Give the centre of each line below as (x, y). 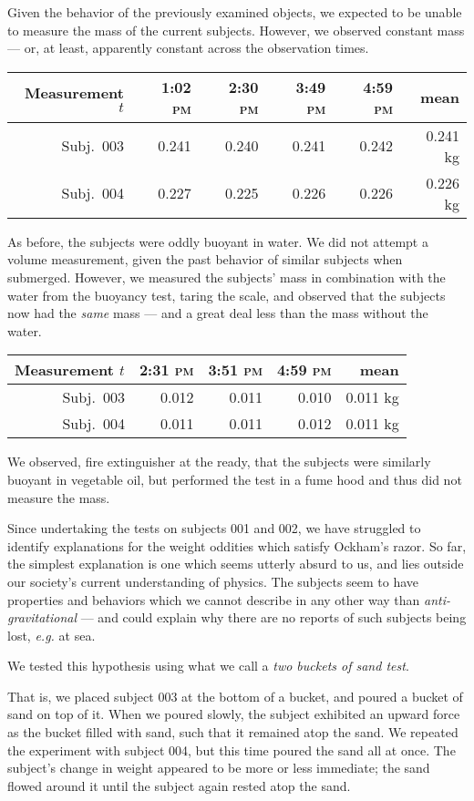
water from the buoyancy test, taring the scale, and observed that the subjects (227, 295)
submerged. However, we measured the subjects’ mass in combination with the (227, 277)
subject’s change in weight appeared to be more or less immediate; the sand (219, 768)
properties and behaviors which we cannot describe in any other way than (214, 599)
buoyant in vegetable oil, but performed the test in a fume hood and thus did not (235, 479)
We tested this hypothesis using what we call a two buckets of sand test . (208, 666)
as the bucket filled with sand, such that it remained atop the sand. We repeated (233, 732)
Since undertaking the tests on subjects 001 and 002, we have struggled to (214, 528)
